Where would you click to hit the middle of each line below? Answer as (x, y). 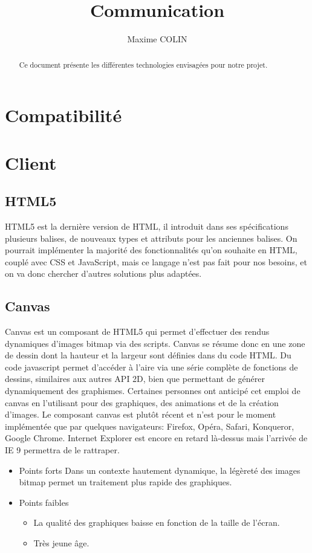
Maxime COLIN (157, 39)
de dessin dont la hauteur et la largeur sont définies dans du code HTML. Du (148, 355)
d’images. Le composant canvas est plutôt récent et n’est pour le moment (141, 414)
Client (31, 162)
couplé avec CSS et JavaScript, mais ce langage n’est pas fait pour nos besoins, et (156, 261)
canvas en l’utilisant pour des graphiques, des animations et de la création (142, 402)
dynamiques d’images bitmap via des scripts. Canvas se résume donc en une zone (155, 343)
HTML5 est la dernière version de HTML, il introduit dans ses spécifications (147, 226)
